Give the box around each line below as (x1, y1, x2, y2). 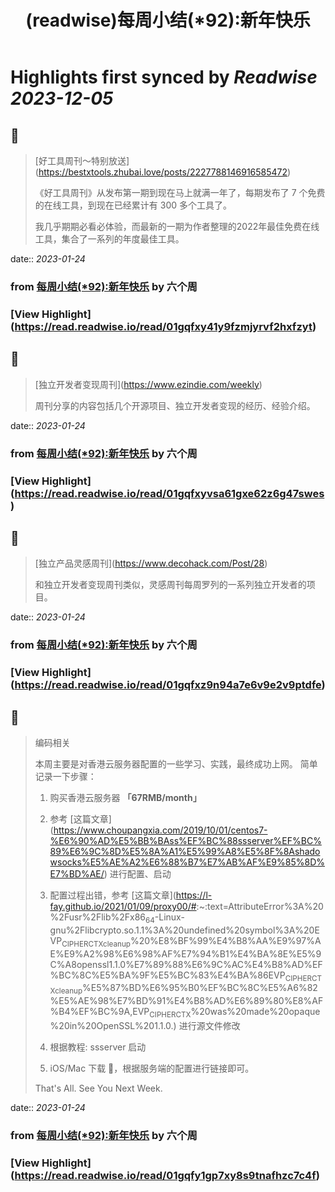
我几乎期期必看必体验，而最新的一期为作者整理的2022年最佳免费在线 (34, 221, 320, 232)
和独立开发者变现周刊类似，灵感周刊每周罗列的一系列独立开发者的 (34, 579, 307, 591)
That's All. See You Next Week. (34, 1082, 163, 1094)
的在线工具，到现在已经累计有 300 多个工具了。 (34, 199, 232, 211)
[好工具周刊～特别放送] (34, 155, 130, 166)
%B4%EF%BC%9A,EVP (49, 1006, 150, 1018)
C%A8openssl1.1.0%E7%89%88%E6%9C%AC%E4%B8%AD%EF (49, 958, 323, 970)
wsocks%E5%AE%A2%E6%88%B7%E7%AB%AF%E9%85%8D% (49, 856, 326, 868)
